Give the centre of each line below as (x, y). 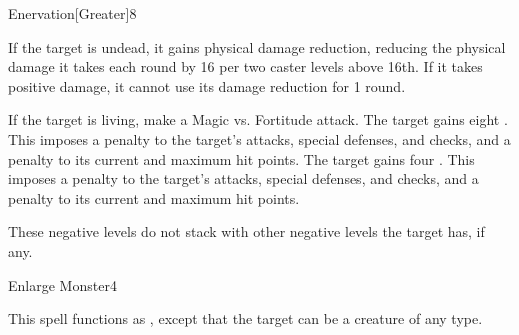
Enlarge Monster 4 (62, 284)
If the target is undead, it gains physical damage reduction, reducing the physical (257, 46)
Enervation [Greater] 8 (72, 13)
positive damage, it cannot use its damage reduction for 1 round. (207, 85)
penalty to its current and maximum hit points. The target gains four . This (241, 158)
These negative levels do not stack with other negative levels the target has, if (246, 231)
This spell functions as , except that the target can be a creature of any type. (245, 318)
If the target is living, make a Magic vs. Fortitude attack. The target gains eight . (258, 119)
